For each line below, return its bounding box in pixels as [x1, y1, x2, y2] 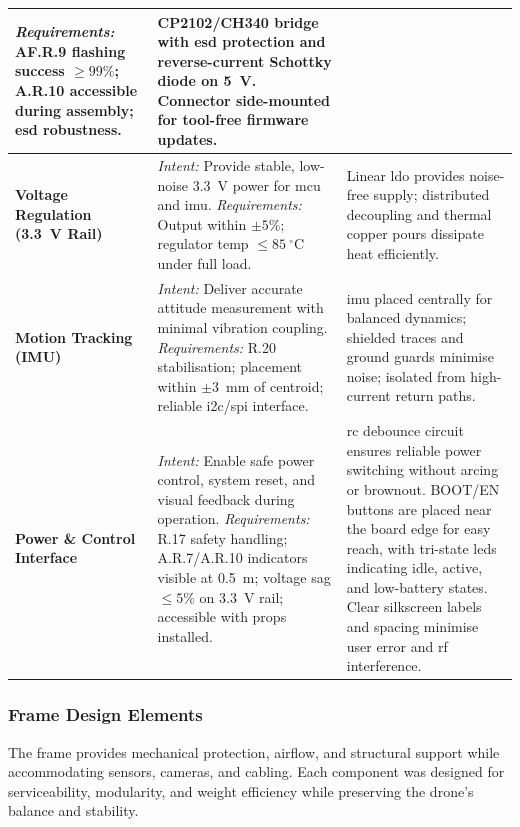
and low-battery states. [346, 576, 488, 597]
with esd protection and [157, 31, 326, 52]
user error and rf [346, 635, 448, 656]
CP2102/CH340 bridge [157, 11, 319, 32]
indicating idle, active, [346, 557, 483, 578]
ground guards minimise [346, 346, 494, 367]
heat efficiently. [346, 243, 439, 264]
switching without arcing [346, 459, 499, 480]
